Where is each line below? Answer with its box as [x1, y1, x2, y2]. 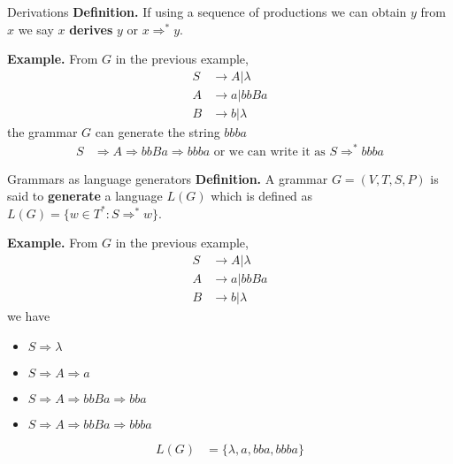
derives [69, 19, 113, 38]
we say [18, 19, 54, 38]
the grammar [7, 122, 78, 141]
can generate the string [95, 122, 220, 141]
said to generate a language [7, 186, 163, 205]
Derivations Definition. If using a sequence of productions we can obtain [7, 3, 407, 20]
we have [7, 307, 50, 325]
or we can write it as [213, 145, 326, 158]
